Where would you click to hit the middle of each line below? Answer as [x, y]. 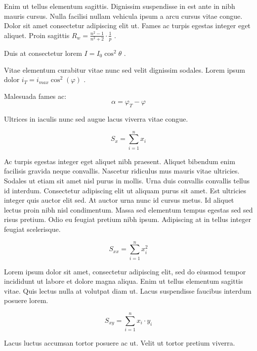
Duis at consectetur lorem [43, 53]
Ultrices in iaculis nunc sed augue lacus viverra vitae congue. [96, 119]
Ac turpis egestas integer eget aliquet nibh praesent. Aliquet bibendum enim [120, 161]
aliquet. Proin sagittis [37, 35]
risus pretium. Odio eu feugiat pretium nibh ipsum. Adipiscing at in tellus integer [128, 219]
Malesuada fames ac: [35, 96]
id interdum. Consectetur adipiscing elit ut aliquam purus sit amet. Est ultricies [125, 190]
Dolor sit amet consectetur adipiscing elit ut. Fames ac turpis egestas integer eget [127, 25]
